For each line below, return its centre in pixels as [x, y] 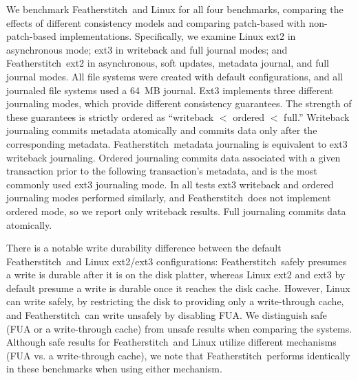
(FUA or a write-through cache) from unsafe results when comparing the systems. [179, 328]
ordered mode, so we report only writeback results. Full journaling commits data [176, 211]
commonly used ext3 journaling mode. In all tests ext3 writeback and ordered [170, 184]
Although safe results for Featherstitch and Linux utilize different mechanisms [171, 342]
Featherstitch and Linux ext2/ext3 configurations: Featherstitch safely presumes [177, 261]
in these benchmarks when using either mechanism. [114, 369]
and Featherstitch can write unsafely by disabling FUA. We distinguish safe [167, 315]
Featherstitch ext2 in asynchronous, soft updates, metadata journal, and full [168, 63]
